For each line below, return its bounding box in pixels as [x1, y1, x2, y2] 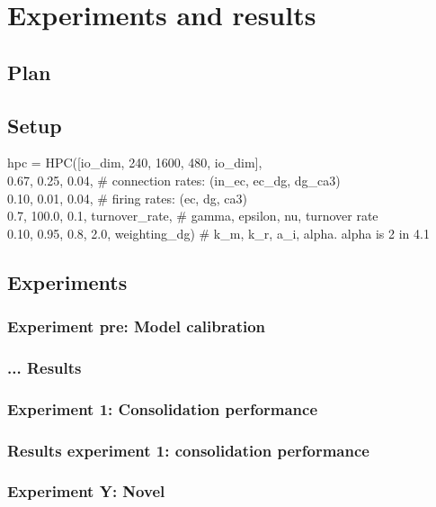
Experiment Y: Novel [7, 480, 165, 502]
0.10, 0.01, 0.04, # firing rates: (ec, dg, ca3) [7, 188, 247, 207]
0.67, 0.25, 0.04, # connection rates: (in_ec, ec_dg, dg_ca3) [7, 170, 341, 189]
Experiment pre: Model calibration [7, 315, 266, 338]
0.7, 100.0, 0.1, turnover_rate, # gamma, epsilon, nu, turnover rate [7, 206, 378, 225]
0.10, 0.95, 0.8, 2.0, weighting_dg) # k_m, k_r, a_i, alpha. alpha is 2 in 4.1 [7, 223, 430, 242]
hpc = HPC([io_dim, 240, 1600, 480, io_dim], [7, 153, 262, 172]
